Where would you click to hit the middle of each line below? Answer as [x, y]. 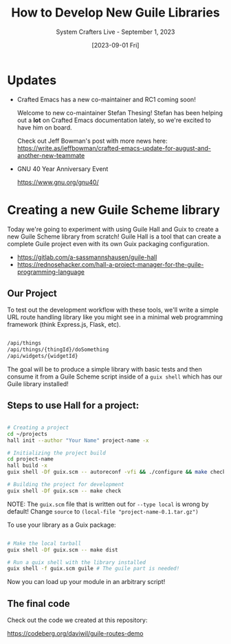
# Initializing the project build [57, 453]
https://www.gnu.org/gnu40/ [58, 182]
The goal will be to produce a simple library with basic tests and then [105, 370]
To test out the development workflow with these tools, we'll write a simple [113, 310]
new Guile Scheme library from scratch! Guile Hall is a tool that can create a [114, 237]
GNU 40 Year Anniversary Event [63, 169]
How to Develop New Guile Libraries [115, 13]
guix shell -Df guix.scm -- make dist [63, 550]
